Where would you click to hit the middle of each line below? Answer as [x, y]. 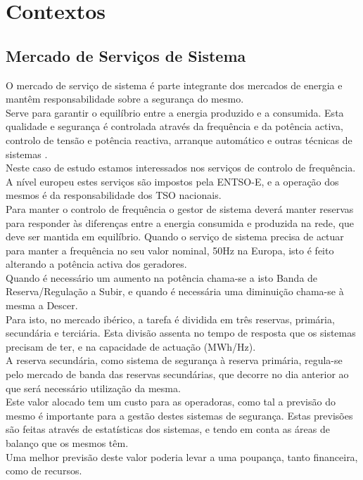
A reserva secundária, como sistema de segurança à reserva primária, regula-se [174, 360]
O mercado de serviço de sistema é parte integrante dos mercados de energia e [174, 85]
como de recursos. [44, 471]
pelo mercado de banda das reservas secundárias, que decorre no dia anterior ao [177, 374]
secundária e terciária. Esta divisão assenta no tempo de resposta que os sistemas [181, 333]
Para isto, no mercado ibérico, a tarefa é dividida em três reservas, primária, [170, 319]
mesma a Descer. [42, 305]
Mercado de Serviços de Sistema [126, 55]
